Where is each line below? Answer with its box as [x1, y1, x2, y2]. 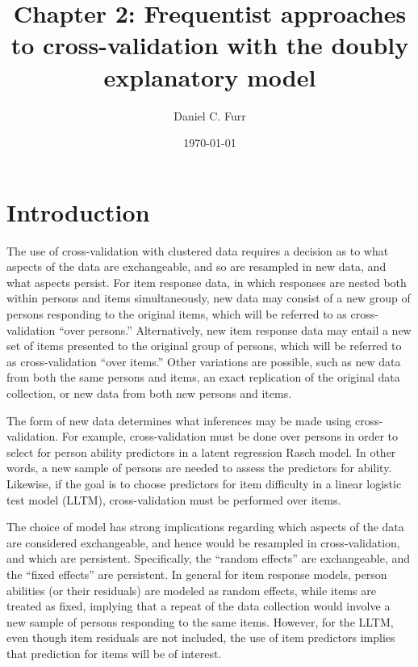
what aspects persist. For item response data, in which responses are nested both [6, 273, 407, 290]
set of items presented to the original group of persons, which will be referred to [6, 337, 402, 354]
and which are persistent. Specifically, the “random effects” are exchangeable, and [6, 550, 411, 567]
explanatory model [103, 60, 316, 93]
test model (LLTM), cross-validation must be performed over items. [6, 491, 341, 508]
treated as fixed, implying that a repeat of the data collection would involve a [6, 597, 391, 614]
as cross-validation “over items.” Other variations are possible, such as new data [6, 352, 401, 369]
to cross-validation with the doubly [10, 28, 409, 61]
